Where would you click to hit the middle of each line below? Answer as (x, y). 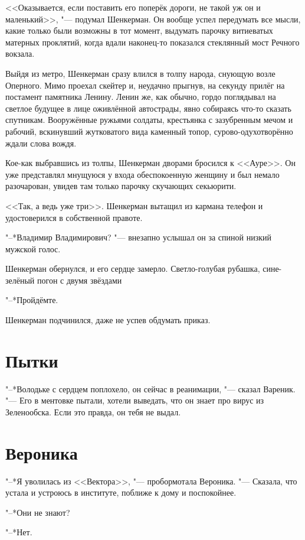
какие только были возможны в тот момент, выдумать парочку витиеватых (139, 30)
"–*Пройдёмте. (32, 300)
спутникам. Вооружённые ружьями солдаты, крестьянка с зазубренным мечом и (149, 120)
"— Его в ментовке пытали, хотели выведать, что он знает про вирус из (135, 400)
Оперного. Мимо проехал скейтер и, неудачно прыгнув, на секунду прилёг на (145, 85)
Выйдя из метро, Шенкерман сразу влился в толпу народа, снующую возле (140, 73)
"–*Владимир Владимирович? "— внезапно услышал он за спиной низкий (138, 237)
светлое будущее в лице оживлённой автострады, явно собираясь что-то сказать (148, 108)
